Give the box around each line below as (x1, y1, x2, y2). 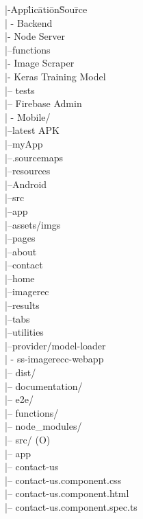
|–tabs (5, 311, 30, 325)
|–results (5, 298, 40, 312)
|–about (5, 244, 37, 258)
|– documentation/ (5, 378, 83, 393)
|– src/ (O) (5, 432, 51, 446)
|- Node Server (5, 29, 65, 43)
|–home (5, 270, 35, 285)
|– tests (5, 82, 35, 97)
